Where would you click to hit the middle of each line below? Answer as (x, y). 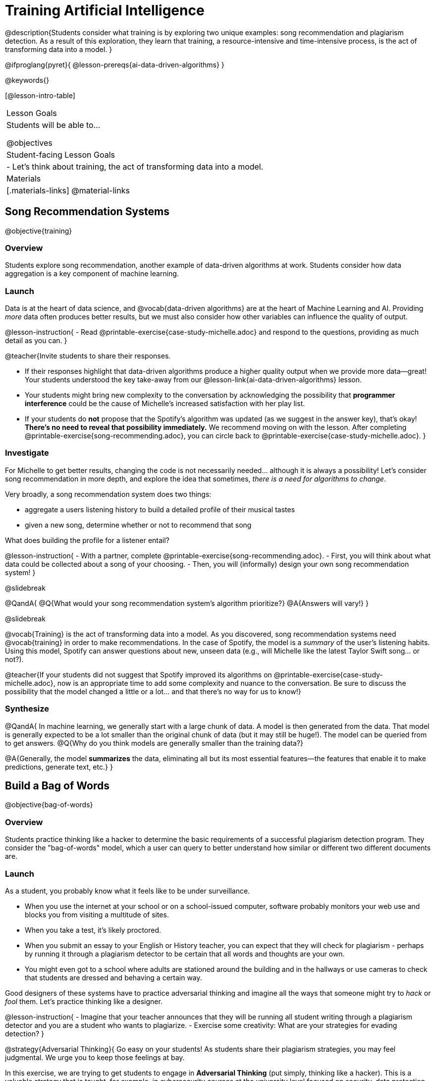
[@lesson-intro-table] (40, 95)
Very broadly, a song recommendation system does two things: (108, 494)
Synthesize (27, 709)
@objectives (29, 143)
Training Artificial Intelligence (105, 10)
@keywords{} (27, 80)
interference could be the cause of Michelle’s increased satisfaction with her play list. (165, 404)
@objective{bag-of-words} (49, 805)
